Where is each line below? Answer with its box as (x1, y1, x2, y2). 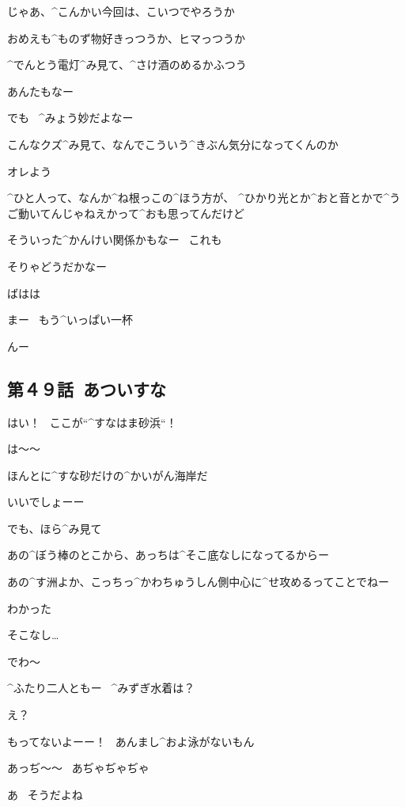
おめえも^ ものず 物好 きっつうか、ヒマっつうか (7, 29, 245, 46)
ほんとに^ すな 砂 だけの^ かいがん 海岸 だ (7, 466, 208, 483)
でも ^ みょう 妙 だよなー (7, 109, 134, 126)
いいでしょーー (7, 493, 85, 510)
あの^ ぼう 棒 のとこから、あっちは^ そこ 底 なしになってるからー (7, 546, 329, 563)
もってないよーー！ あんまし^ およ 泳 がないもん (7, 733, 255, 749)
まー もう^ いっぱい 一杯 (7, 311, 134, 328)
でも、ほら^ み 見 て (7, 520, 102, 536)
